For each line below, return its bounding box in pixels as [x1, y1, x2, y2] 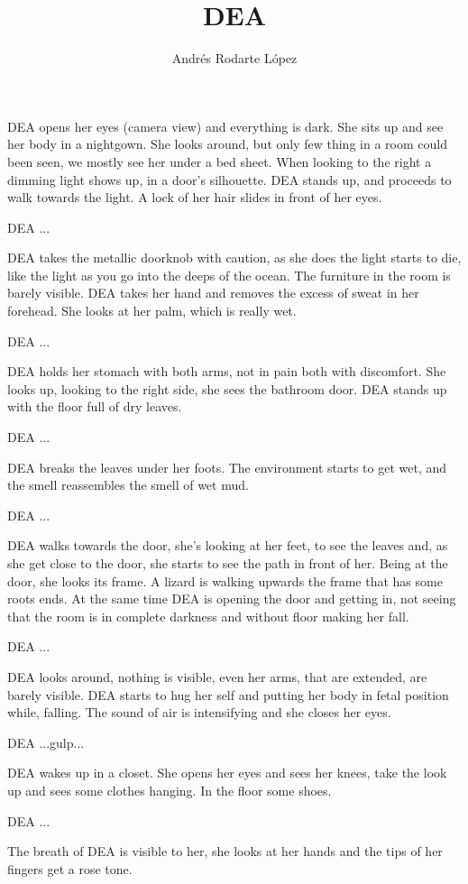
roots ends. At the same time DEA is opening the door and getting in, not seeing [7, 589, 456, 608]
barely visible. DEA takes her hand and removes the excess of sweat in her [7, 283, 419, 302]
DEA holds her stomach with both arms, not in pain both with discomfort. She [7, 362, 446, 381]
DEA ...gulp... [7, 732, 85, 751]
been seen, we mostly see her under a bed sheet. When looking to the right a [7, 152, 432, 170]
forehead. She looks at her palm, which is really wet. [7, 301, 297, 320]
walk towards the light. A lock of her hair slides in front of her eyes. [7, 188, 382, 207]
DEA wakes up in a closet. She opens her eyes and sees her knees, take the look [7, 763, 447, 782]
